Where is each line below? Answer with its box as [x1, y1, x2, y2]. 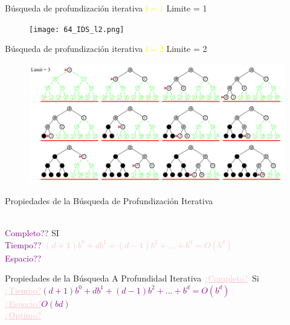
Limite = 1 [166, 2, 207, 14]
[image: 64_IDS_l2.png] [29, 25, 124, 34]
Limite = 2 [166, 42, 207, 55]
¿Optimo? [5, 309, 41, 321]
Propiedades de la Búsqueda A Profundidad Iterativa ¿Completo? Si [5, 272, 259, 285]
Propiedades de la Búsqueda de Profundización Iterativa [5, 194, 213, 207]
